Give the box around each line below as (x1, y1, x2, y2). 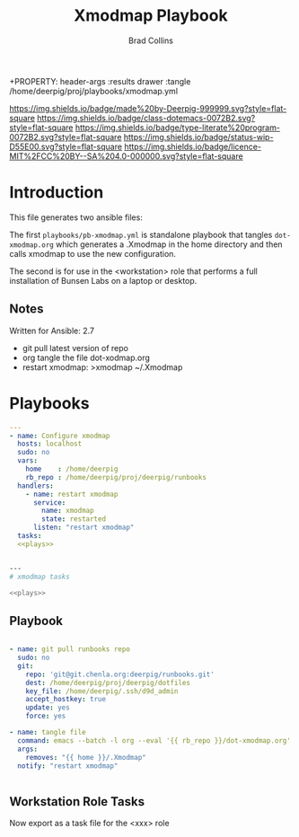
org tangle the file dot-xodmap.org (22, 352, 151, 363)
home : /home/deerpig (25, 464, 119, 473)
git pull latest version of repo (22, 342, 128, 353)
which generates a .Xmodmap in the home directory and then (55, 239, 283, 250)
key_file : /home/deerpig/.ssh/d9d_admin (25, 686, 179, 696)
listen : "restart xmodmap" (32, 523, 135, 533)
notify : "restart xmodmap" (17, 761, 119, 771)
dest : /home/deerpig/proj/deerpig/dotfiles (25, 678, 191, 687)
